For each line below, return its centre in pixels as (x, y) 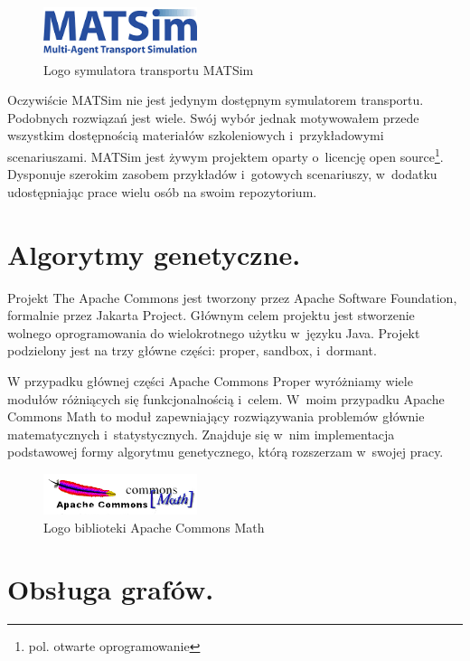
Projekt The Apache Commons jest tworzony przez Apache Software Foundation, (232, 297)
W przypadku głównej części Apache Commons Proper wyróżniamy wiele (210, 380)
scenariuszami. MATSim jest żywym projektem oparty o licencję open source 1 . (226, 155)
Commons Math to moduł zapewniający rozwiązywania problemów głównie (216, 416)
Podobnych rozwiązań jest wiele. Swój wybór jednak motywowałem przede (213, 117)
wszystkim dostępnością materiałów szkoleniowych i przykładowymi (196, 135)
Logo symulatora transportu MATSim (149, 69)
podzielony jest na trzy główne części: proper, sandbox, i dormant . (192, 350)
